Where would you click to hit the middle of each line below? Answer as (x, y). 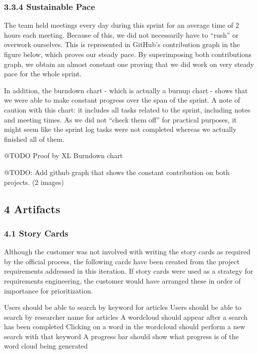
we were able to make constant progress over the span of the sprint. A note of (122, 100)
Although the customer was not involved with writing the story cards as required (127, 252)
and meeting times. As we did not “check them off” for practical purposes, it (120, 119)
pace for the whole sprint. (43, 74)
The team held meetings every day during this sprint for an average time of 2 (122, 25)
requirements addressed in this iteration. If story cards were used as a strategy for (129, 271)
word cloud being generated (46, 346)
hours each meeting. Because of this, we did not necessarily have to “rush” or (121, 34)
